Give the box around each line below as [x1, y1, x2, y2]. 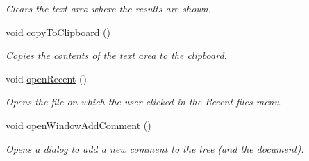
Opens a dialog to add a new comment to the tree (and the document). [6, 141, 304, 155]
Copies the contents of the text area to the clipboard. [6, 48, 227, 62]
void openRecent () [6, 71, 87, 85]
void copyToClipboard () [6, 24, 110, 39]
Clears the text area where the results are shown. [6, 1, 211, 15]
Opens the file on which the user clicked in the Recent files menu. [6, 94, 283, 109]
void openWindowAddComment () [6, 117, 151, 132]
